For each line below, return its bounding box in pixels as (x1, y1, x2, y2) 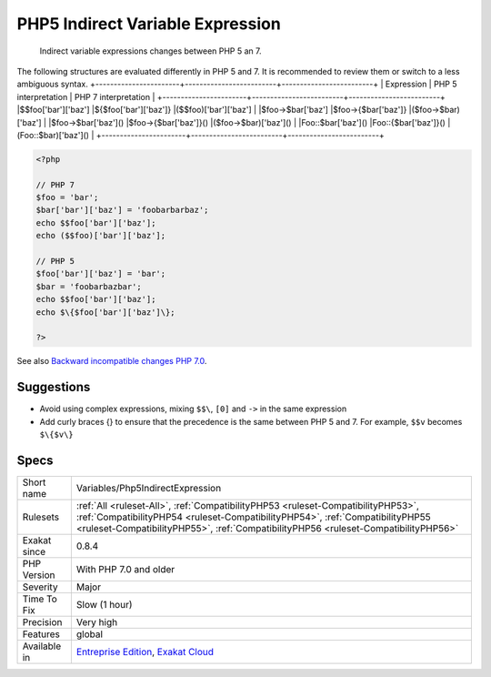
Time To (22, 592, 58, 605)
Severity (22, 581, 58, 593)
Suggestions (16, 379, 91, 395)
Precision (22, 615, 63, 628)
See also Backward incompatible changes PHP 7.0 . (16, 356, 207, 367)
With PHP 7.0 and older (75, 562, 175, 575)
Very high (75, 615, 118, 628)
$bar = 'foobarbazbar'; (35, 281, 143, 291)
